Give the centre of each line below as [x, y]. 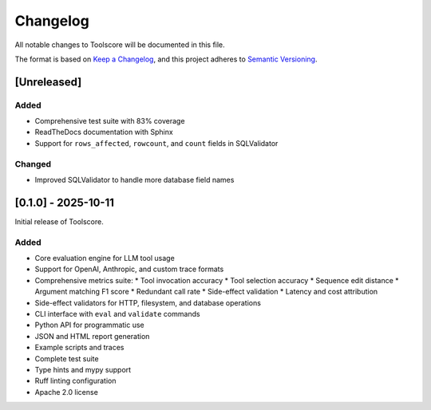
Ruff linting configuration [75, 381]
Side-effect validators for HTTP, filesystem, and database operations [148, 302]
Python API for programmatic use [89, 325]
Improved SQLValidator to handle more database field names [134, 180]
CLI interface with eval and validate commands [117, 314]
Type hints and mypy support [83, 369]
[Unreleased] [48, 82]
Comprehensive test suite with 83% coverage [110, 121]
